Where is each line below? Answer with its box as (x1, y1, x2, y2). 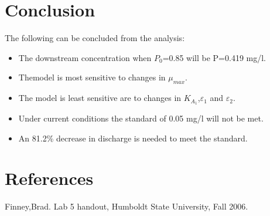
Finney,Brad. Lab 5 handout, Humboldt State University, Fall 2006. (5, 200, 248, 212)
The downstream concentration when (18, 51, 152, 63)
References (5, 166, 94, 190)
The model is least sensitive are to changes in (18, 92, 182, 104)
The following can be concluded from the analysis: (5, 32, 185, 44)
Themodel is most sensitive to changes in (18, 71, 166, 83)
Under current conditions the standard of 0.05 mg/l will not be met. (18, 112, 264, 124)
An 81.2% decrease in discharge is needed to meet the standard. (18, 131, 248, 144)
